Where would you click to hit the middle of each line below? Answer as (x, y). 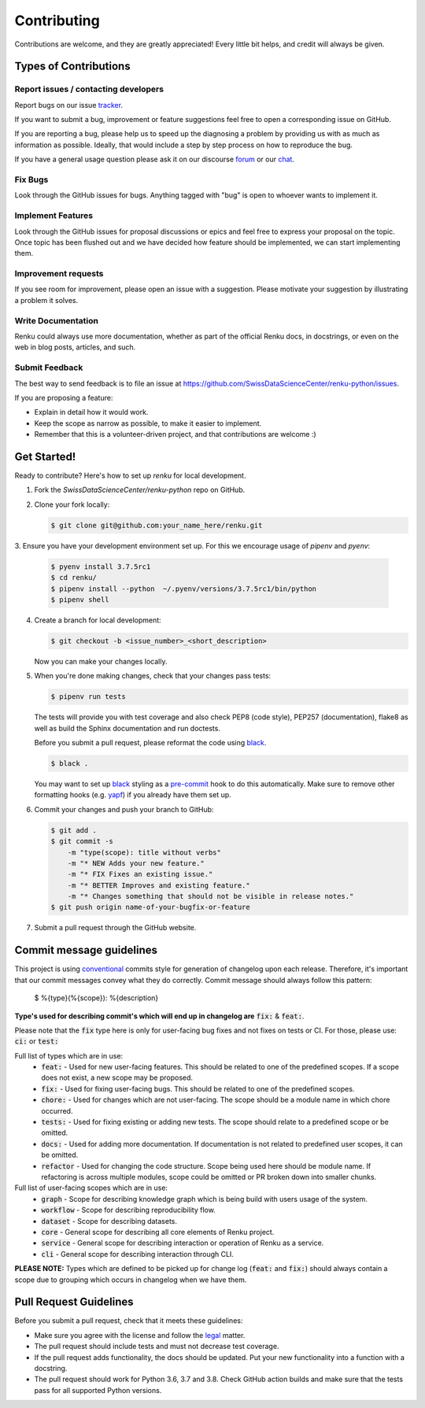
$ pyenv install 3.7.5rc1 (101, 566)
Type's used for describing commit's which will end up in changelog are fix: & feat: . (159, 1016)
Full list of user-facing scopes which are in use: (91, 1188)
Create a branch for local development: (98, 620)
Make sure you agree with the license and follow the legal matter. (140, 1335)
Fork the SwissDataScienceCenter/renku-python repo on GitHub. (140, 490)
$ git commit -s (82, 841)
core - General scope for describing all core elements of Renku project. (158, 1232)
